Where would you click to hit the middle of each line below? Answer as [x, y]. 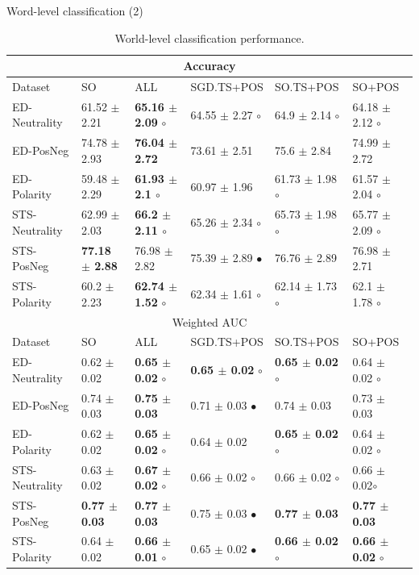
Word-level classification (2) [75, 10]
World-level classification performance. [209, 37]
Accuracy [209, 66]
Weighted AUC [209, 321]
